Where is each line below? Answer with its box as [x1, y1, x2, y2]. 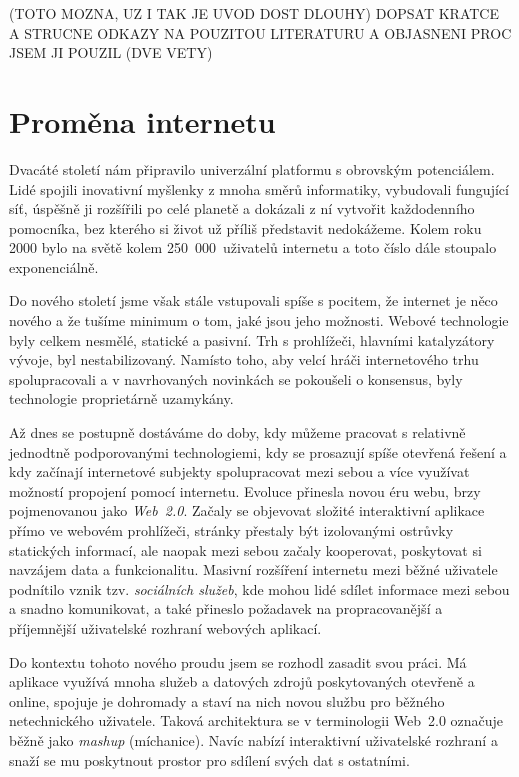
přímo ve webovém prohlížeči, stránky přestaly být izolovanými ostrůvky [9, 520, 454, 540]
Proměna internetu [9, 100, 276, 141]
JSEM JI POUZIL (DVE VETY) [9, 42, 213, 63]
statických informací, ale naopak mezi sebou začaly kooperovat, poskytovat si [9, 539, 482, 560]
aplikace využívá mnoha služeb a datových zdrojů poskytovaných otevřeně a [9, 671, 475, 692]
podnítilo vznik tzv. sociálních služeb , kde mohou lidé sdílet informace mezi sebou [9, 578, 510, 599]
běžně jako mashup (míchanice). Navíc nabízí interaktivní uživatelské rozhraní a [9, 729, 498, 750]
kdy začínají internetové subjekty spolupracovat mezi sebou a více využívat [9, 461, 470, 482]
